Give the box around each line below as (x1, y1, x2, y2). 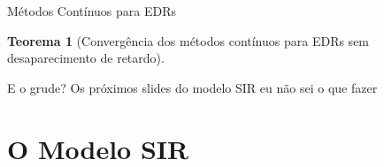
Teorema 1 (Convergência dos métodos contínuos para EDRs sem (7, 31, 370, 49)
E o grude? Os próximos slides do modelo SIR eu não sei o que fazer (7, 78, 378, 96)
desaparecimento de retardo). (7, 49, 165, 67)
